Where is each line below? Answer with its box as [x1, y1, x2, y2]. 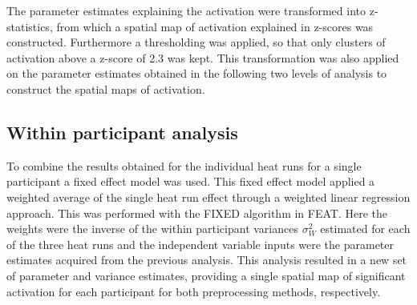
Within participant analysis [6, 119, 238, 144]
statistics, [6, 18, 53, 34]
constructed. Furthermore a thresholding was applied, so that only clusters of [6, 34, 386, 50]
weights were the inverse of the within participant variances [6, 220, 298, 237]
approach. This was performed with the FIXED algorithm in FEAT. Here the [6, 204, 388, 221]
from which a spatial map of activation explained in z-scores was [56, 18, 374, 34]
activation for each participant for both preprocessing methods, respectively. [6, 283, 381, 299]
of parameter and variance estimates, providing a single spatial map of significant [6, 267, 406, 283]
